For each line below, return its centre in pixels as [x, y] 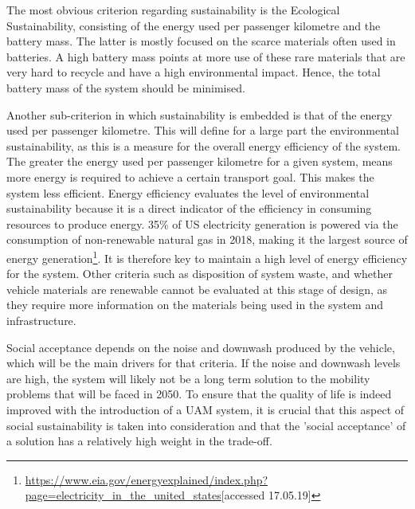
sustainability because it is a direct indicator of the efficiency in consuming [189, 208]
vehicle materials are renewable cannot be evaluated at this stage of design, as [197, 289]
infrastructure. [41, 320]
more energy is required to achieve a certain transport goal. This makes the [190, 176]
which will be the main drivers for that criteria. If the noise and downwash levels [204, 363]
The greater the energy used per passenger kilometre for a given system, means [200, 161]
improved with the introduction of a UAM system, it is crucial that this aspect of [206, 409]
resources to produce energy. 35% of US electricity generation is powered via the [202, 223]
